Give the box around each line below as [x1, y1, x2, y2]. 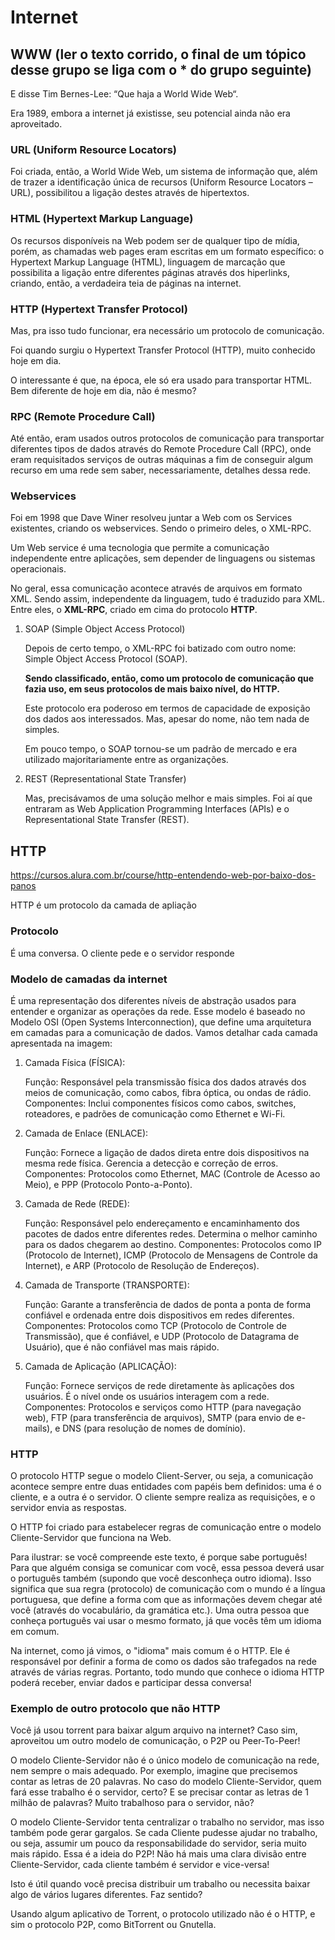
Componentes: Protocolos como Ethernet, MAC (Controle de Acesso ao [24, 1167, 321, 1180]
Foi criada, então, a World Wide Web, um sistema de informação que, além [10, 166, 318, 178]
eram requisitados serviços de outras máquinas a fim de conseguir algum [10, 454, 314, 466]
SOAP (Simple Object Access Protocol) [24, 623, 186, 635]
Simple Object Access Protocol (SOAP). [24, 653, 188, 665]
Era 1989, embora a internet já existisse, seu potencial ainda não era [10, 107, 291, 119]
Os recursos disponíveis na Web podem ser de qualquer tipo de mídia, [10, 234, 300, 246]
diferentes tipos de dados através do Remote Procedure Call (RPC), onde [10, 443, 312, 455]
